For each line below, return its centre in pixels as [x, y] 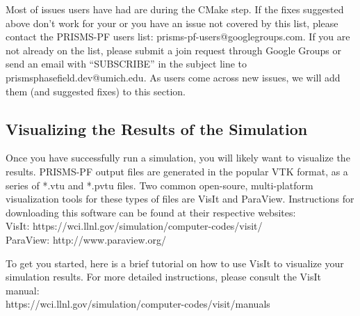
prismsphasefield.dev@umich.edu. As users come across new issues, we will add [173, 77]
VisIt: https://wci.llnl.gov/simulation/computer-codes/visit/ [134, 226]
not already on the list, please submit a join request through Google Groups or [174, 50]
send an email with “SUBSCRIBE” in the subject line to [126, 64]
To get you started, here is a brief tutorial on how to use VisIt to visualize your [175, 263]
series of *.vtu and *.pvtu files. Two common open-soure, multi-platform [159, 185]
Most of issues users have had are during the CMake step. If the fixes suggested [175, 9]
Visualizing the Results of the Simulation [157, 128]
